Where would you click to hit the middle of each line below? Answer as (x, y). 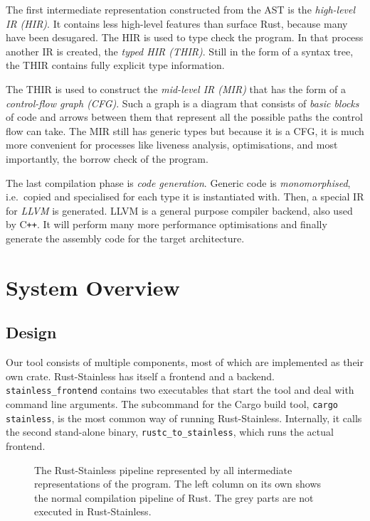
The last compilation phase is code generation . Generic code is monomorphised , (178, 182)
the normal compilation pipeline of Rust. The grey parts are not (174, 497)
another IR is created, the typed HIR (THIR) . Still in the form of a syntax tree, (180, 51)
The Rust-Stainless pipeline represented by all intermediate (163, 469)
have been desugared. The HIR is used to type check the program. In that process (185, 37)
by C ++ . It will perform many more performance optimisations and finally (166, 224)
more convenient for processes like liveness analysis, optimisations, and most (172, 145)
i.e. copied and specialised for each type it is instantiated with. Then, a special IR (185, 197)
